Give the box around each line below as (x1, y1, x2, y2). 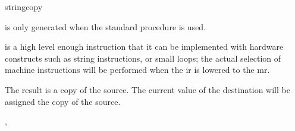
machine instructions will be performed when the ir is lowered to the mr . (5, 63, 270, 76)
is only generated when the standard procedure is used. (5, 20, 206, 33)
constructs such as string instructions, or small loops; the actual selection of (5, 52, 281, 64)
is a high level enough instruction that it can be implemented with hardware (5, 40, 284, 53)
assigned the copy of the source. (5, 95, 121, 107)
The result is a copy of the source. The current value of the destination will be (5, 83, 290, 95)
